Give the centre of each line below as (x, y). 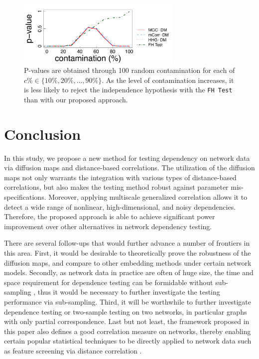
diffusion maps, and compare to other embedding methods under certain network (128, 262)
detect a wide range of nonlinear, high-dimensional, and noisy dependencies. (120, 206)
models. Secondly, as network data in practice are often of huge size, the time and (129, 272)
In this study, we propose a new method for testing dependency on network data (127, 158)
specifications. (25, 197)
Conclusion (43, 134)
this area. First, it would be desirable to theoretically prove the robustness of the (128, 253)
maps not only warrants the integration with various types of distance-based (120, 177)
